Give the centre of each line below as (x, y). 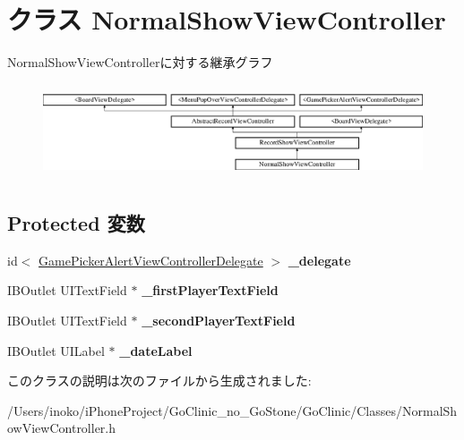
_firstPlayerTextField (210, 290)
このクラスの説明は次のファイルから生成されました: (159, 381)
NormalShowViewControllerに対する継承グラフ (140, 62)
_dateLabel (156, 350)
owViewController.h (62, 428)
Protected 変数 (76, 223)
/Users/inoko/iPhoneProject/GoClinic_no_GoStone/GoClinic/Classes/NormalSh (232, 410)
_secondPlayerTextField (219, 320)
